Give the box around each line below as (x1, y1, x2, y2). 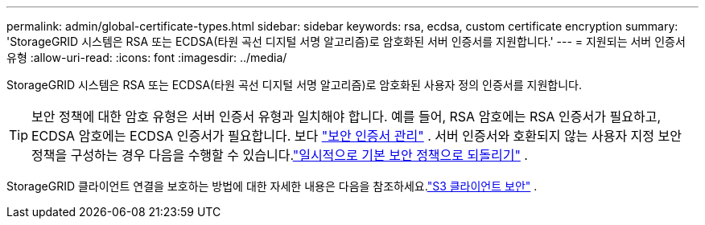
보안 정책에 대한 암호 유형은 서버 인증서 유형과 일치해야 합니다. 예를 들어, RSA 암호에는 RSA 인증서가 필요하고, (31, 108, 661, 125)
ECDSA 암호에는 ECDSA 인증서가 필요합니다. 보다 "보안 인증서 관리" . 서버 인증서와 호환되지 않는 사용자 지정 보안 (31, 128, 682, 144)
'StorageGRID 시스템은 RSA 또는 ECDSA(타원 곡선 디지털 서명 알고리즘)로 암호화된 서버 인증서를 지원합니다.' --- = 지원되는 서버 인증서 (6, 35, 686, 48)
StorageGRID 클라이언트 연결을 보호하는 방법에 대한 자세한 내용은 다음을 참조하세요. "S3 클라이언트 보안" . (6, 179, 538, 193)
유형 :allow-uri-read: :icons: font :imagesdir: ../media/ (6, 51, 287, 64)
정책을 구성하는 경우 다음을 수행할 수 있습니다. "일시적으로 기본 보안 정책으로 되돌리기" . (31, 147, 528, 163)
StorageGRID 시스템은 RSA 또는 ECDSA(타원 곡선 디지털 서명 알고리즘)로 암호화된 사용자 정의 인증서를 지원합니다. (6, 78, 582, 92)
